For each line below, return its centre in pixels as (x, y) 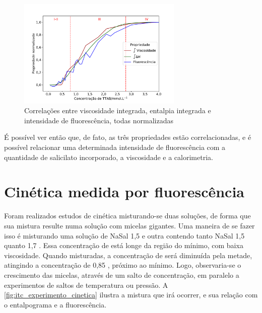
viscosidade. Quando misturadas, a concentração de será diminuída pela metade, (128, 255)
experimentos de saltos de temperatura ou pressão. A (86, 285)
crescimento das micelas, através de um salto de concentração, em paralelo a (122, 275)
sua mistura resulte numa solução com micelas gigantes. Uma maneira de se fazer (129, 225)
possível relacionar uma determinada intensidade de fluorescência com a (115, 147)
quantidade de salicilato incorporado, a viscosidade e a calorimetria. (109, 157)
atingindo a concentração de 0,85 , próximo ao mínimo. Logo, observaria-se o (123, 265)
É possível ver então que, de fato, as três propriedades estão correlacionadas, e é (128, 137)
